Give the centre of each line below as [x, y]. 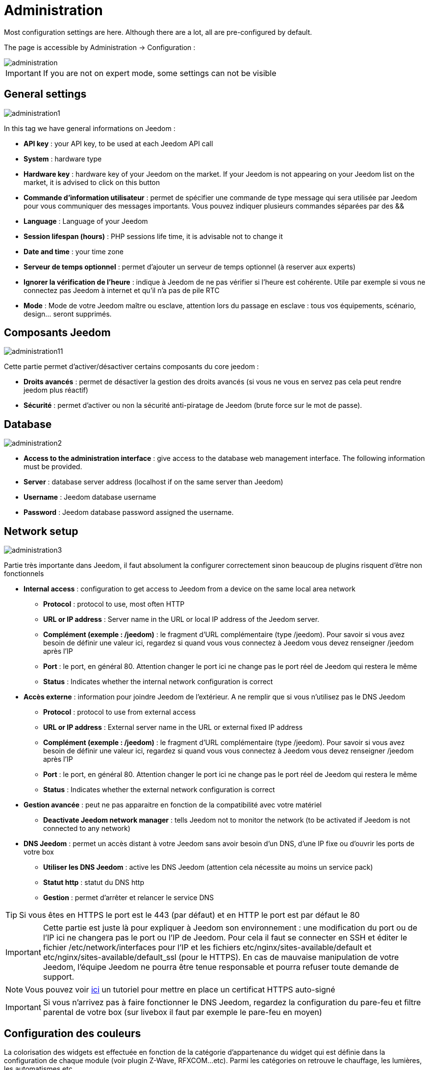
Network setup [41, 531]
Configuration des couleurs [73, 1033]
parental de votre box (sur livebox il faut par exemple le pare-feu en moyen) [182, 1012]
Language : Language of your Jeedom [86, 221]
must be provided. [53, 467]
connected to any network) [87, 829]
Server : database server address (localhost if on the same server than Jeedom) [153, 482]
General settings [45, 94]
